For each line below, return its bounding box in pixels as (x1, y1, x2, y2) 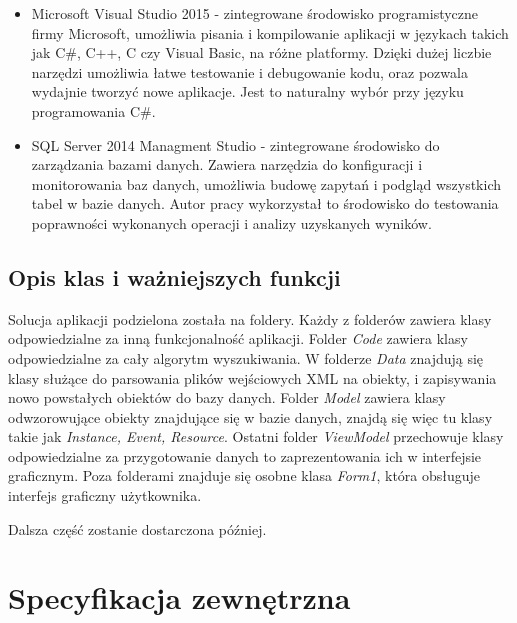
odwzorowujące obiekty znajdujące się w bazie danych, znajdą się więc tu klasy (8, 406, 493, 427)
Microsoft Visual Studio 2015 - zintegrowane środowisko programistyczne (31, 3, 479, 23)
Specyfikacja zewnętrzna (8, 577, 351, 618)
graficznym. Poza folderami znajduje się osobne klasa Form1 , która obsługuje (8, 465, 481, 486)
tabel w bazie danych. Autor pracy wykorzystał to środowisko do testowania (31, 193, 499, 214)
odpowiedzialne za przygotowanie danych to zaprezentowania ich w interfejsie (8, 445, 482, 466)
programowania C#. (31, 100, 156, 121)
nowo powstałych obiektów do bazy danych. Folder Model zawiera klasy (8, 387, 446, 408)
